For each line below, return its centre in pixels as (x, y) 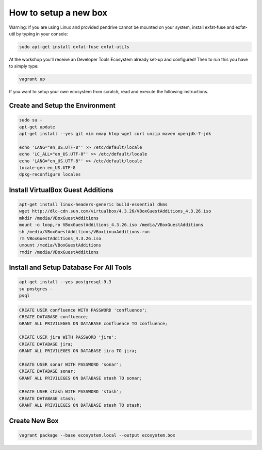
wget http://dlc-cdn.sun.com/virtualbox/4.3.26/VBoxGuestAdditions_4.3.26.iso (115, 211)
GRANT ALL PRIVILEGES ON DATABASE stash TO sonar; (81, 378)
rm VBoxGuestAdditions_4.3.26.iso (60, 238)
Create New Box (34, 421)
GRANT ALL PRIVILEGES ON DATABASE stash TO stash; (81, 405)
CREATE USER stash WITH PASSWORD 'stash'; (70, 392)
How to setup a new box (58, 13)
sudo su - (31, 120)
